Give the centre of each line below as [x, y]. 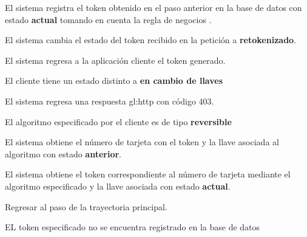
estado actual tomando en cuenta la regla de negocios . [108, 19]
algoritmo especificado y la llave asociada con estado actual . [118, 186]
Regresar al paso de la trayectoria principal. [86, 206]
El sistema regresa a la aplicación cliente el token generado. [115, 60]
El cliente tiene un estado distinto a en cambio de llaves [114, 81]
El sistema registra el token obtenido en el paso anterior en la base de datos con [153, 7]
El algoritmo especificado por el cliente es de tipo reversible [118, 121]
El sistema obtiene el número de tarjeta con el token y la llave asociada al [142, 142]
